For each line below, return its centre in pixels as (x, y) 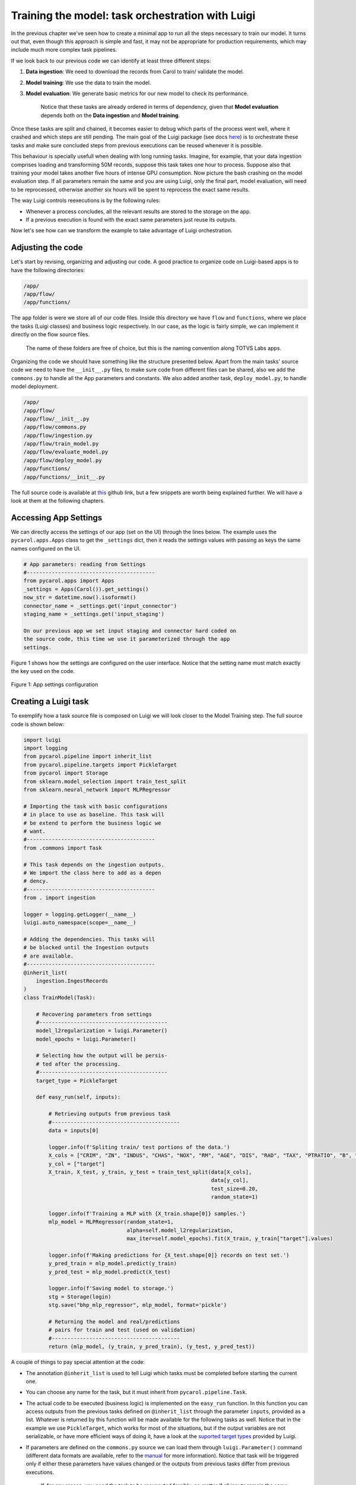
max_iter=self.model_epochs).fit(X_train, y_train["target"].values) (230, 1239)
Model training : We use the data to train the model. (88, 83)
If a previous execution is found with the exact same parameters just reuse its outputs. (131, 219)
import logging (45, 748)
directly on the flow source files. (50, 334)
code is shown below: (38, 724)
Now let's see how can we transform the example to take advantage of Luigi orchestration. (122, 230)
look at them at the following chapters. (58, 501)
